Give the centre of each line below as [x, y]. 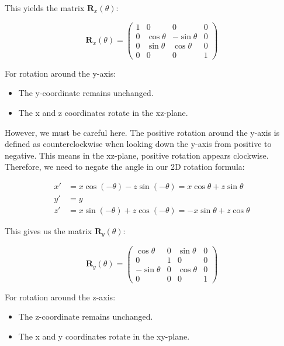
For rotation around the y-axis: [60, 73]
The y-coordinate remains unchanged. [86, 93]
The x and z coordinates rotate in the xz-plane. [103, 112]
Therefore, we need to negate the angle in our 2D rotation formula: [125, 167]
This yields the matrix [45, 8]
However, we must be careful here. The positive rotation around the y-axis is [142, 132]
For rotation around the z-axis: [60, 297]
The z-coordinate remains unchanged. [86, 316]
